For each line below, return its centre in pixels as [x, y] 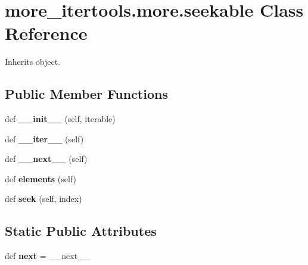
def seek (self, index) [43, 199]
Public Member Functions [86, 94]
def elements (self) [41, 178]
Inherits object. [33, 62]
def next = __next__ [48, 256]
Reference [46, 33]
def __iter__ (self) [44, 138]
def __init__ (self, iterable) [60, 119]
